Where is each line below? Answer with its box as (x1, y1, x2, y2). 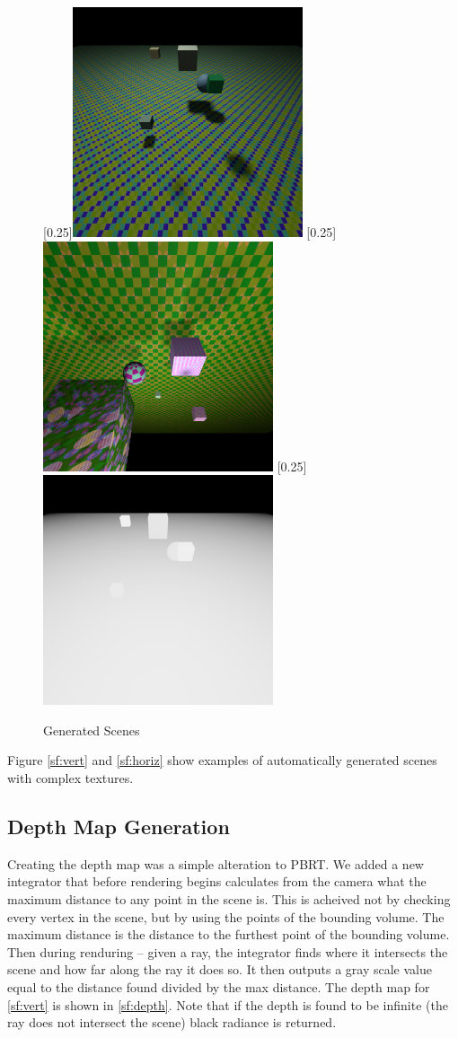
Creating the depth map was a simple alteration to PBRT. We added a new (7, 854, 424, 873)
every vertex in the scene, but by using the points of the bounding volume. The (7, 907, 445, 926)
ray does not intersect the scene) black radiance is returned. (7, 1013, 337, 1032)
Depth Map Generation (7, 812, 230, 840)
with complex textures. (7, 768, 134, 787)
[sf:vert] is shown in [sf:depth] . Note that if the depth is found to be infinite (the (7, 995, 448, 1014)
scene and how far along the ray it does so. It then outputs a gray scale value (7, 960, 432, 979)
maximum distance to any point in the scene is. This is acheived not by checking (7, 889, 451, 908)
